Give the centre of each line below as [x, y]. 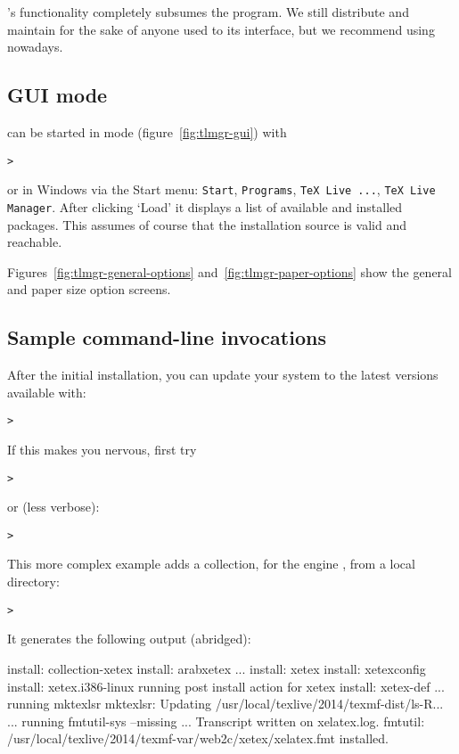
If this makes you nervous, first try [102, 449]
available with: [47, 392]
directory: [33, 582]
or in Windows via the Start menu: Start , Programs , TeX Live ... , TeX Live [221, 189]
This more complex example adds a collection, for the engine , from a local [211, 564]
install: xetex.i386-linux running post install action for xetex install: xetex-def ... [226, 686]
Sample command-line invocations [167, 337]
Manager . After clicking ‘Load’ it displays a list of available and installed [205, 206]
